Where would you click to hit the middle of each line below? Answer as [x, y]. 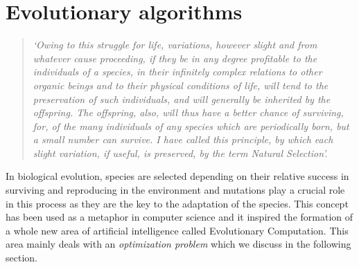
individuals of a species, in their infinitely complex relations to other [177, 72]
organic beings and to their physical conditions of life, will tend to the [181, 85]
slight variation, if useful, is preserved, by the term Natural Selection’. [180, 153]
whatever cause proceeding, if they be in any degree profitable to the [175, 58]
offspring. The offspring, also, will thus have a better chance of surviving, [188, 112]
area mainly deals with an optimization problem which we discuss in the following [178, 244]
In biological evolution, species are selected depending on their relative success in [177, 176]
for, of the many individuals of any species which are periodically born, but [191, 126]
